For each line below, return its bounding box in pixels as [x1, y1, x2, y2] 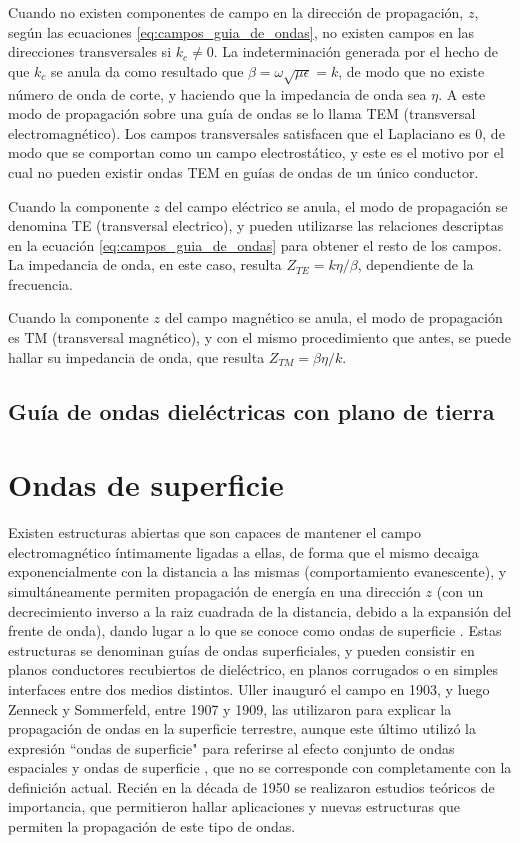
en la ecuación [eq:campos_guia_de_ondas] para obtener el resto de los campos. [8, 234, 502, 255]
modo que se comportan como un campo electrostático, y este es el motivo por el [8, 142, 504, 163]
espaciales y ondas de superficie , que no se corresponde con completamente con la [8, 757, 512, 778]
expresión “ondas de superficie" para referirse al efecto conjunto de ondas [8, 737, 455, 758]
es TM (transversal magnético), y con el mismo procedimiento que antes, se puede [8, 327, 511, 348]
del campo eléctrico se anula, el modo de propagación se [164, 195, 508, 216]
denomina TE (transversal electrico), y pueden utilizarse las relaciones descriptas [8, 215, 504, 236]
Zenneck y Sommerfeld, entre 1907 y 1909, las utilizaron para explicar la [8, 698, 452, 719]
